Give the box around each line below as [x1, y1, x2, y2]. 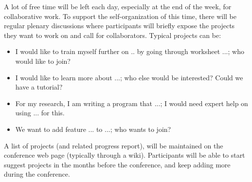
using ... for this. [15, 108, 65, 118]
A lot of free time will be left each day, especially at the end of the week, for [4, 1, 232, 11]
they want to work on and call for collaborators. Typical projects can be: [4, 30, 221, 40]
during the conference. [4, 169, 70, 179]
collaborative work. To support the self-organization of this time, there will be [4, 11, 237, 21]
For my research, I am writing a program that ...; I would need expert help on [15, 98, 248, 108]
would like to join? [15, 55, 71, 66]
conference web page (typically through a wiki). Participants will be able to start [4, 150, 245, 160]
